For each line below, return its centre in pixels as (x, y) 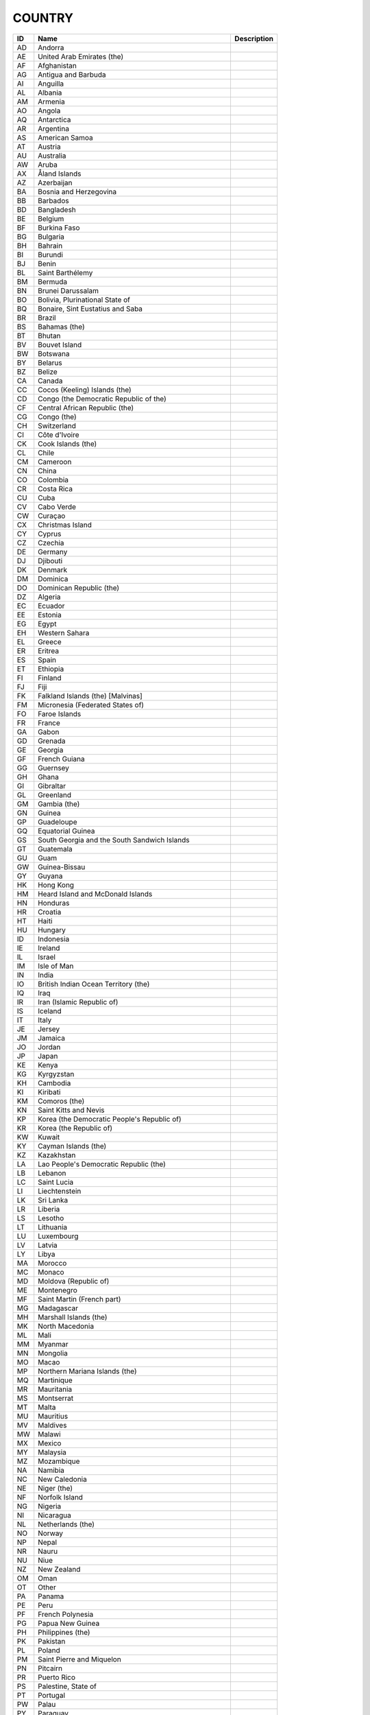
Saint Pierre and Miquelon (79, 1659)
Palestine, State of (67, 1686)
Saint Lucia (56, 1182)
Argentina (54, 128)
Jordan (49, 1047)
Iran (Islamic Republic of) (78, 1002)
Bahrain (50, 246)
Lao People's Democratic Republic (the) (102, 1164)
